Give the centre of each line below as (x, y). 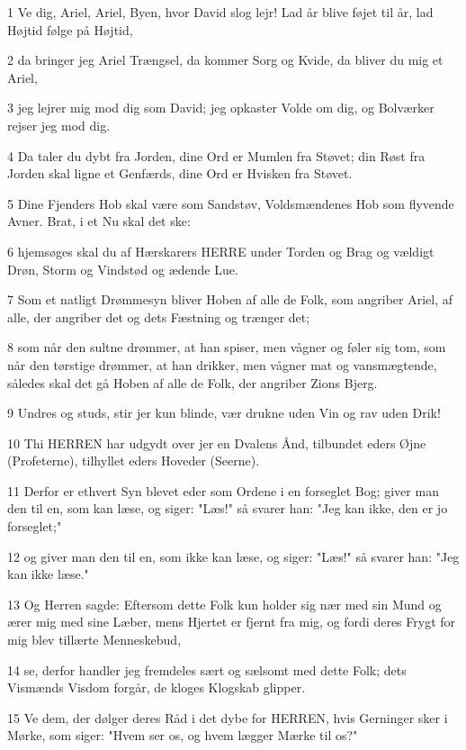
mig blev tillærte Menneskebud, (94, 640)
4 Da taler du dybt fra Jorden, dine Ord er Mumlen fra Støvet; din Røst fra (216, 155)
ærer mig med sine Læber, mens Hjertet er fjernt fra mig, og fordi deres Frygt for (232, 622)
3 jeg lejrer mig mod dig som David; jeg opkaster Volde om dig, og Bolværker (221, 108)
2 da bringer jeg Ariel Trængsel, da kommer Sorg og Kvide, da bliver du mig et (225, 60)
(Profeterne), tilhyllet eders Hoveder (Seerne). (134, 461)
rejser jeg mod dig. (59, 125)
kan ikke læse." (48, 574)
